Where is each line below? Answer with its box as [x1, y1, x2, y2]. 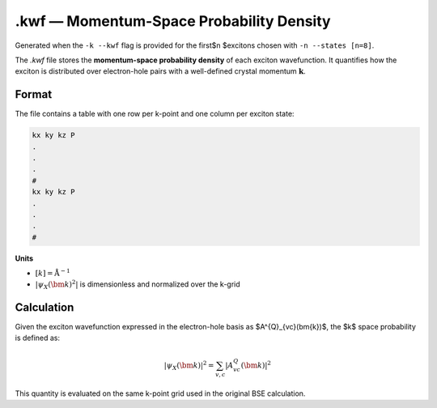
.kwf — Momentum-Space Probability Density [15, 12, 331, 30]
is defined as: [15, 333, 61, 342]
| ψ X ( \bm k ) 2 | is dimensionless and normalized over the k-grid [35, 278, 240, 291]
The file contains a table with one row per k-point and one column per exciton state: [15, 109, 295, 119]
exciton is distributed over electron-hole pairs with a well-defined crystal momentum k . [15, 66, 307, 76]
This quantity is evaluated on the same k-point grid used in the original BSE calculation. [15, 389, 306, 398]
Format [15, 87, 53, 101]
